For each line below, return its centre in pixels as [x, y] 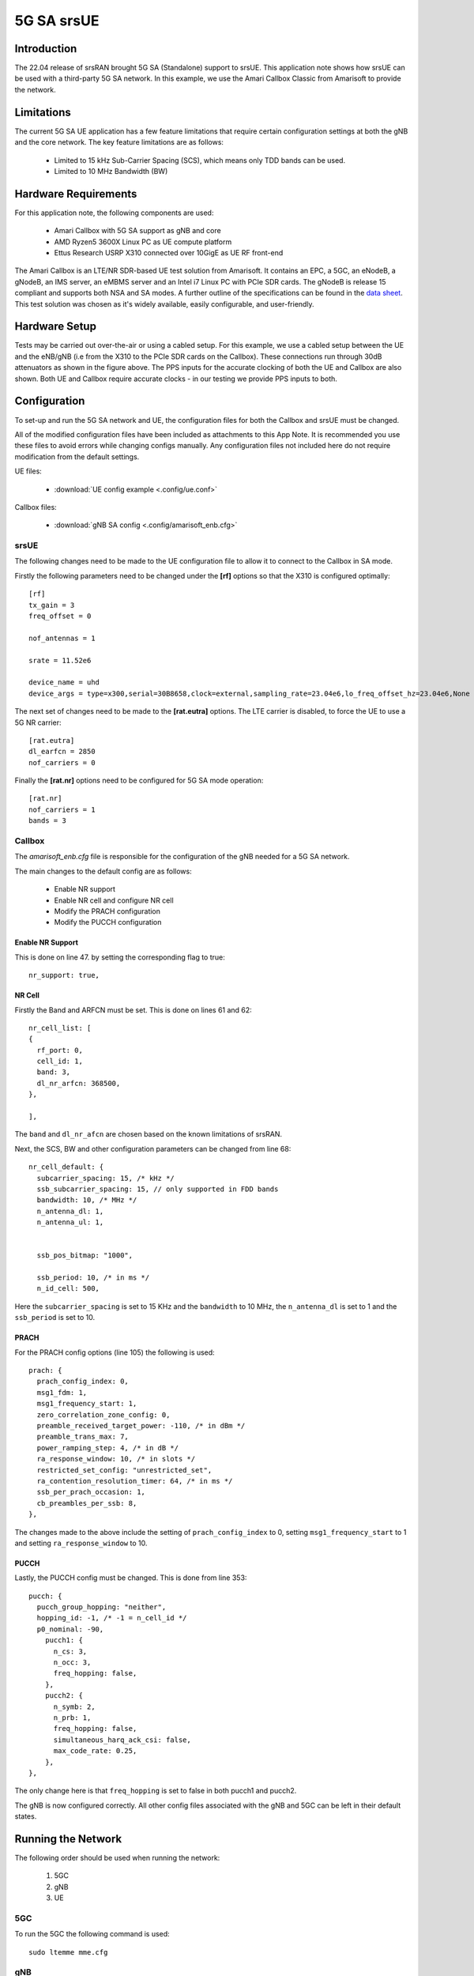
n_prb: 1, [72, 1718]
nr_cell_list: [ [60, 1028]
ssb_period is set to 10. [55, 1318]
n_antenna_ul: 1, [70, 1222]
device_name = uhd [64, 683]
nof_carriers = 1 [62, 809]
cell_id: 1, [60, 1062]
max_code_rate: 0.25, [95, 1751]
